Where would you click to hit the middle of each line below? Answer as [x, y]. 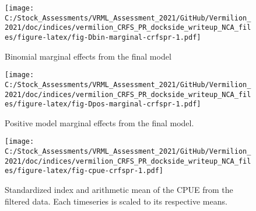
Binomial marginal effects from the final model [88, 56]
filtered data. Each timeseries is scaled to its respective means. [116, 201]
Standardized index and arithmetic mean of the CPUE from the [119, 190]
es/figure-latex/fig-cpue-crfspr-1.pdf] [84, 171]
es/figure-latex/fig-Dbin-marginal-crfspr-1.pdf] [103, 37]
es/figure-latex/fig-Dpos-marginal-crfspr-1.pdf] [103, 104]
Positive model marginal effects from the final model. [99, 122]
